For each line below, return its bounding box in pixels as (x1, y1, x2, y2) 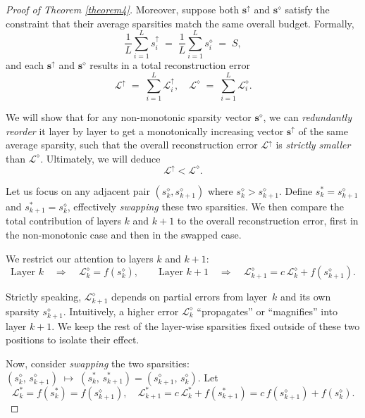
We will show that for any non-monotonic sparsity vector (6, 110, 252, 125)
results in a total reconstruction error (89, 58, 250, 72)
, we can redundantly (263, 110, 352, 125)
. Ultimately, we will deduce (40, 151, 161, 165)
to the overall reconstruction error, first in (177, 213, 359, 228)
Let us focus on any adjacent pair (6, 183, 150, 198)
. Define (278, 183, 313, 198)
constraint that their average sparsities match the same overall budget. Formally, (6, 15, 354, 30)
